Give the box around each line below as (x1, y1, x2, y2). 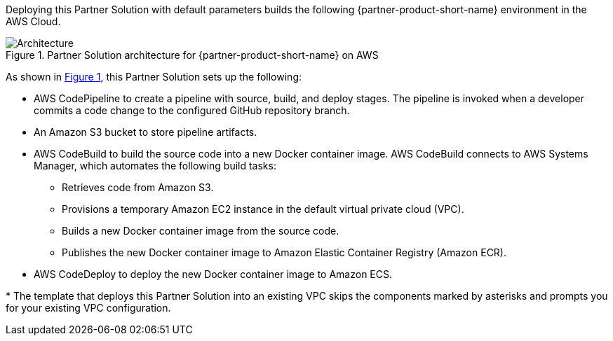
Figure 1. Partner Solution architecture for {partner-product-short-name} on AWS (6, 49, 379, 61)
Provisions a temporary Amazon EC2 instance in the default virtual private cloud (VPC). (62, 203, 464, 215)
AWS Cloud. (6, 15, 61, 27)
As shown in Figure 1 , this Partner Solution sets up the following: (6, 71, 302, 83)
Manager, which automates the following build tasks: (34, 160, 276, 172)
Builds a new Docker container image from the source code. (62, 225, 339, 237)
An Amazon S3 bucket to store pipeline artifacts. (34, 126, 257, 138)
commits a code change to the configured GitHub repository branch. (34, 104, 350, 116)
